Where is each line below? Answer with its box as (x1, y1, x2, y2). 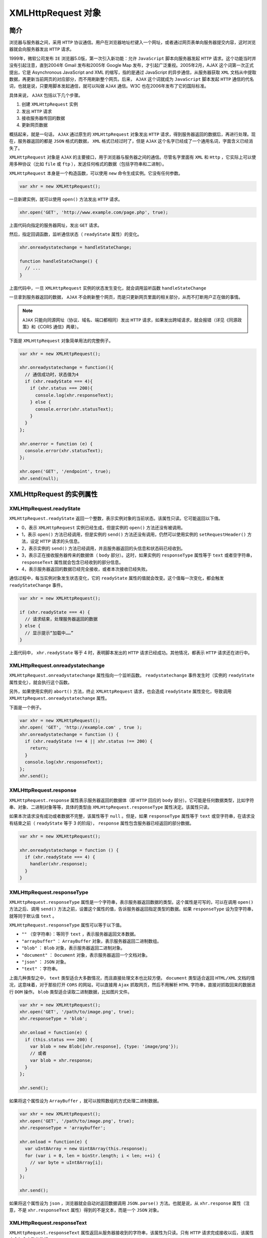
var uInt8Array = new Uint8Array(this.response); (25, 1146, 148, 1151)
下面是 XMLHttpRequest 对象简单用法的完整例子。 (9, 337, 113, 344)
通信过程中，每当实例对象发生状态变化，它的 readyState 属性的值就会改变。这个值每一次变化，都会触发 (9, 575, 224, 581)
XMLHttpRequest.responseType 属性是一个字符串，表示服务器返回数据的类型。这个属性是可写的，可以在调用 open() (9, 899, 254, 905)
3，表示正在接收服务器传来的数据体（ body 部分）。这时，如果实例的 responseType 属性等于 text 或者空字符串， (21, 552, 255, 558)
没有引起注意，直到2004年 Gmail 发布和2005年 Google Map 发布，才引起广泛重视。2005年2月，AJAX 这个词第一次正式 (9, 62, 254, 68)
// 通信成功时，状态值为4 (25, 371, 79, 377)
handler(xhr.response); (30, 861, 88, 867)
